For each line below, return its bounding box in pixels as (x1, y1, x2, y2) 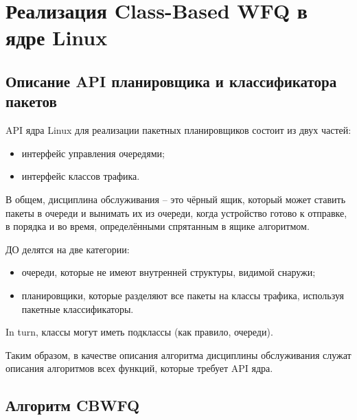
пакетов (5, 91, 57, 112)
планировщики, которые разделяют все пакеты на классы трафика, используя (21, 288, 344, 302)
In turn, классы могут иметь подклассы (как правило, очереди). (5, 325, 273, 339)
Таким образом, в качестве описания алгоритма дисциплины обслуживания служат (5, 347, 352, 362)
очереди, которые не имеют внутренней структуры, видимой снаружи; (21, 265, 316, 279)
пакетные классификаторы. (21, 301, 134, 316)
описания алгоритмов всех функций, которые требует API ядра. (5, 361, 273, 375)
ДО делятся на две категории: (5, 242, 130, 256)
